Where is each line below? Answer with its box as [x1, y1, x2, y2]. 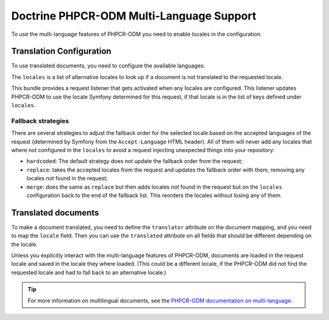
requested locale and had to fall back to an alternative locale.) [11, 268, 167, 276]
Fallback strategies [11, 116, 69, 125]
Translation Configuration [11, 46, 112, 57]
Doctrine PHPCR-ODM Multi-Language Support [11, 9, 256, 23]
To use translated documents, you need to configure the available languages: [11, 62, 205, 69]
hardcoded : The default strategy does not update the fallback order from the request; [26, 158, 243, 165]
